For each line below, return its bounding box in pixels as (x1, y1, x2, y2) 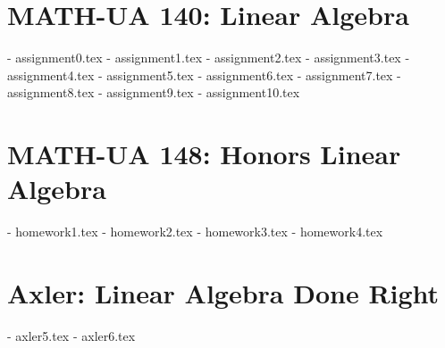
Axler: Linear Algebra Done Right (7, 275, 440, 311)
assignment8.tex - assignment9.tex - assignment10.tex (7, 83, 300, 102)
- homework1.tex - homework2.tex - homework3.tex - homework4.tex (7, 222, 383, 241)
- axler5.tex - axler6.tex (7, 326, 136, 344)
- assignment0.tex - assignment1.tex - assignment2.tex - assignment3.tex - (7, 48, 410, 67)
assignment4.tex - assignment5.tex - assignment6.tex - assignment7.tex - (7, 65, 401, 84)
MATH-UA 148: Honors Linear (7, 136, 401, 172)
